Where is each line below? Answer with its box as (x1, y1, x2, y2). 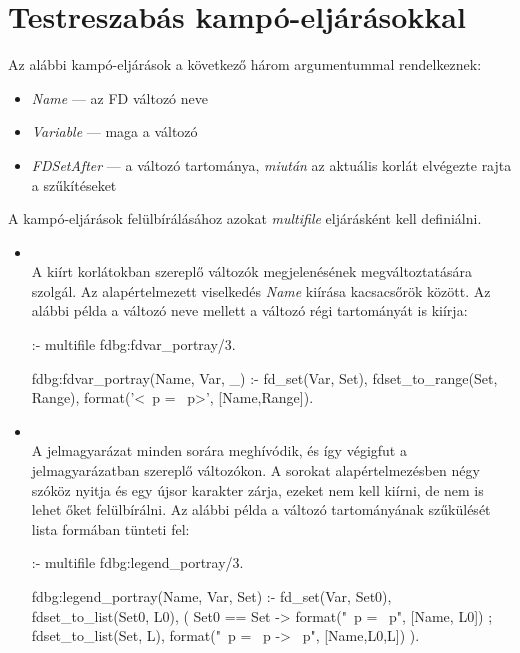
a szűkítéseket (31, 174, 117, 195)
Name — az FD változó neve (31, 87, 208, 108)
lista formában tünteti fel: (31, 518, 190, 539)
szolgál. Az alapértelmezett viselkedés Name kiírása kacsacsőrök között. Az (31, 280, 491, 301)
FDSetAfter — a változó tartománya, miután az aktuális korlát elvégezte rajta (31, 154, 512, 175)
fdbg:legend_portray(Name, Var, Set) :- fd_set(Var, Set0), (31, 586, 392, 606)
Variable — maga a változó (31, 121, 198, 142)
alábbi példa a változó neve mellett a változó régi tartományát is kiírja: (31, 300, 468, 321)
